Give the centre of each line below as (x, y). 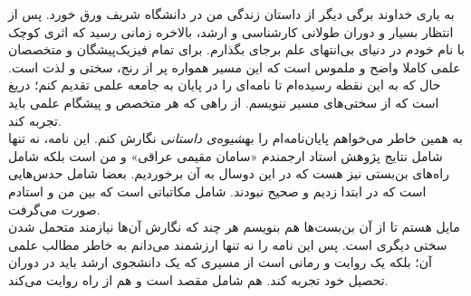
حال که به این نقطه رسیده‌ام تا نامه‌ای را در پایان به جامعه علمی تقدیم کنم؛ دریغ (225, 85)
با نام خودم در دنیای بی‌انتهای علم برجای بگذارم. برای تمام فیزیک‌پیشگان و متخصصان (236, 49)
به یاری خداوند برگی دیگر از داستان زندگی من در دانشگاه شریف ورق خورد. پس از (231, 14)
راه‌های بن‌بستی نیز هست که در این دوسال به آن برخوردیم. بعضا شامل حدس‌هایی (229, 173)
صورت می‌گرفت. (54, 209)
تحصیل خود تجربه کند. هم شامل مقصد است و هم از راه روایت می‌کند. (198, 279)
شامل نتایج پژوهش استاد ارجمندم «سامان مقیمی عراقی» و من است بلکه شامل (226, 155)
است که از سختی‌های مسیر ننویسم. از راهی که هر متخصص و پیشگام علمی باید (224, 102)
